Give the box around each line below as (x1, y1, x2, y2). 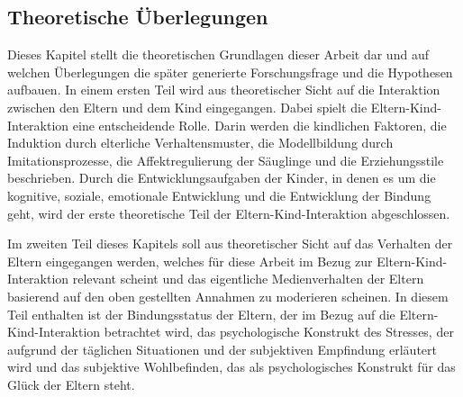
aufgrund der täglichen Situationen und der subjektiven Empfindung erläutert (7, 339, 437, 358)
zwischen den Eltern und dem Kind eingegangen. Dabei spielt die (7, 97, 368, 116)
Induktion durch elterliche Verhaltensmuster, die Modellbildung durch (7, 133, 394, 152)
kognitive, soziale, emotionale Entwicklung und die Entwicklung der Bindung (7, 185, 431, 204)
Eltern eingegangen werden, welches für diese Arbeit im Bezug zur (7, 251, 373, 270)
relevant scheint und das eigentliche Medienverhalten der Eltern (72, 269, 424, 288)
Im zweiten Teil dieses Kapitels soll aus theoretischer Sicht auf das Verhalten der (7, 234, 453, 253)
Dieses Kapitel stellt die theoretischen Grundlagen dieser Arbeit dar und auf (7, 45, 429, 64)
